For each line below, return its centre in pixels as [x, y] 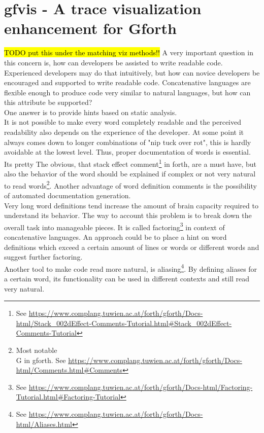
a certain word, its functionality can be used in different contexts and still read [127, 278]
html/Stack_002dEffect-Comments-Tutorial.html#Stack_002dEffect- [124, 323]
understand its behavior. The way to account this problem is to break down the [128, 215]
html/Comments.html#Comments [69, 370]
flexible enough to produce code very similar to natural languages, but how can [127, 92]
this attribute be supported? [48, 102]
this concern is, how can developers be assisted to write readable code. [113, 62]
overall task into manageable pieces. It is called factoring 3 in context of [114, 226]
